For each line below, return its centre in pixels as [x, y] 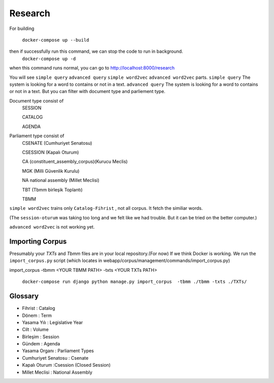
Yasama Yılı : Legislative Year [53, 322]
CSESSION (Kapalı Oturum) [50, 152]
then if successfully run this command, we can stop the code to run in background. [96, 51]
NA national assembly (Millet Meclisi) [61, 180]
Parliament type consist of [37, 136]
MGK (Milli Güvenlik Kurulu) [51, 171]
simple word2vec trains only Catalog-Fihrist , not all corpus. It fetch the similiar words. [106, 208]
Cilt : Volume [36, 330]
